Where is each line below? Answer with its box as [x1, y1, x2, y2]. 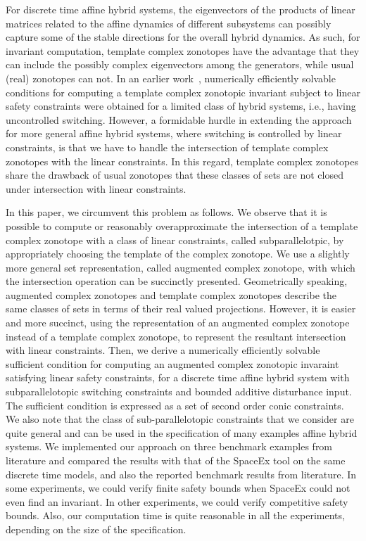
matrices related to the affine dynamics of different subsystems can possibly [6, 15, 332, 30]
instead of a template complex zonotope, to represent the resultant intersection [6, 329, 346, 343]
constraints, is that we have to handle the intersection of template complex [6, 139, 329, 154]
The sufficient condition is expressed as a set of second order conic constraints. [6, 397, 344, 412]
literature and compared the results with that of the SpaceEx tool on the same [6, 453, 346, 467]
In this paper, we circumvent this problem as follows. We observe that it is [6, 205, 327, 219]
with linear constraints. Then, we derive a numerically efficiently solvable [6, 343, 320, 357]
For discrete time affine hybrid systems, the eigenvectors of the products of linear [6, 2, 355, 16]
